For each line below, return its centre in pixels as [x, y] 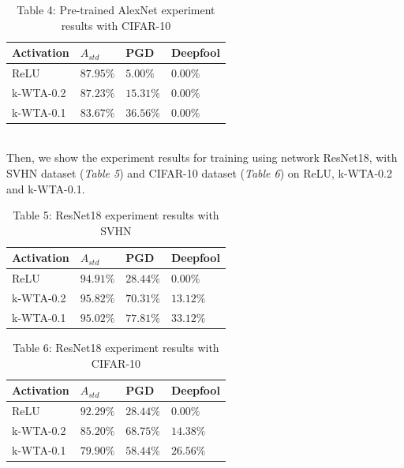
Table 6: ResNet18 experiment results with [116, 347]
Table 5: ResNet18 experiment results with [116, 215]
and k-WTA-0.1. [46, 188]
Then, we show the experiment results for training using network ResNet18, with [202, 157]
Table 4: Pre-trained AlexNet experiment [116, 9]
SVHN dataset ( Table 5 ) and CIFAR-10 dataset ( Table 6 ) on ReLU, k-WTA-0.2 [199, 173]
